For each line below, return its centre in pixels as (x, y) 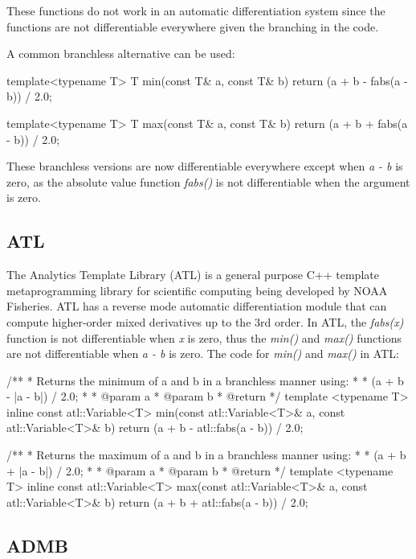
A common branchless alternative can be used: (121, 53)
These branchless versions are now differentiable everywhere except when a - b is (205, 166)
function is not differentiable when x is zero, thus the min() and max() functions (204, 337)
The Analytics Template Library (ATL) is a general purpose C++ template (193, 275)
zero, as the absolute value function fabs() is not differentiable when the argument (208, 181)
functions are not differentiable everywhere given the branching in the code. (193, 26)
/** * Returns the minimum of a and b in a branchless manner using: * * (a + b (205, 380)
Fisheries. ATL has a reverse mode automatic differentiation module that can (197, 306)
